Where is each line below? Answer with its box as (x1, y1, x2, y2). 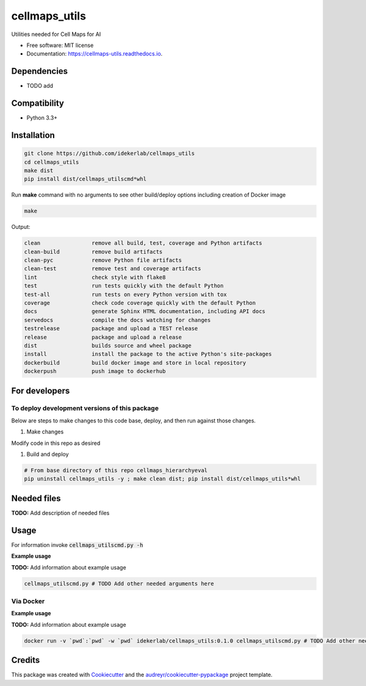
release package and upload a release (24, 333, 182, 341)
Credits (11, 655, 40, 665)
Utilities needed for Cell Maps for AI (11, 31, 101, 38)
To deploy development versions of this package (11, 404, 159, 413)
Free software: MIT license (26, 42, 94, 49)
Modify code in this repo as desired (11, 439, 101, 447)
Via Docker (11, 597, 45, 605)
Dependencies (11, 66, 68, 76)
